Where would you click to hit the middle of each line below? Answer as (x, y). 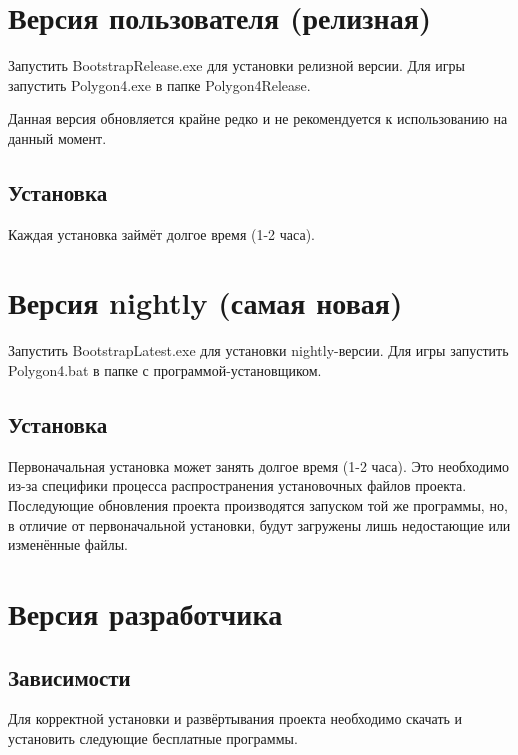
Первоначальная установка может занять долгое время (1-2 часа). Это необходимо (259, 465)
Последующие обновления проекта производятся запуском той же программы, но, (258, 505)
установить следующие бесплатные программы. (153, 737)
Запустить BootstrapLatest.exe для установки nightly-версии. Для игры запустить (258, 350)
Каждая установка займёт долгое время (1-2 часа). (161, 233)
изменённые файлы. (68, 544)
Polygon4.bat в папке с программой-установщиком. (165, 370)
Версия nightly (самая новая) (205, 302)
